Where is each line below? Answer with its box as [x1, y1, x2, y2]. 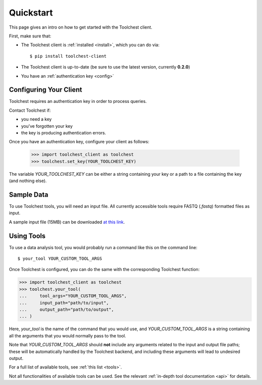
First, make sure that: [9, 33, 51, 39]
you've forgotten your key [21, 123, 73, 129]
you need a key [21, 117, 52, 122]
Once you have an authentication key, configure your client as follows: [9, 139, 150, 145]
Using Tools [9, 232, 46, 240]
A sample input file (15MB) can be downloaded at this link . [9, 219, 125, 225]
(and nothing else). [9, 178, 47, 184]
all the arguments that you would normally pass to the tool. [9, 333, 126, 338]
